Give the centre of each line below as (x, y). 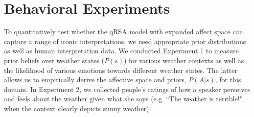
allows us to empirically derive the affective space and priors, (95, 80)
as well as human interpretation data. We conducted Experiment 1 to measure (121, 51)
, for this (228, 80)
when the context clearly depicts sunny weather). (78, 108)
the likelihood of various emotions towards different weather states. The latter (121, 70)
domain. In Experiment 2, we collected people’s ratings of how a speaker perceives (127, 89)
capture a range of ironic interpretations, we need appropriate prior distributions (125, 41)
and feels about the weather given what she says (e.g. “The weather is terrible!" (123, 99)
